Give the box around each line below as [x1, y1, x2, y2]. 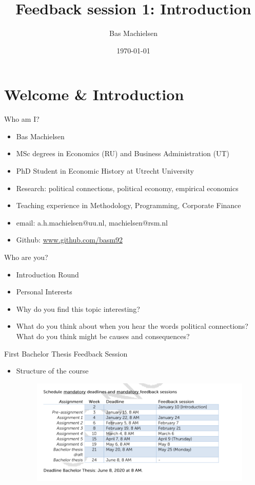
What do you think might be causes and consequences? [16, 330, 190, 341]
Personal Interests [16, 286, 72, 297]
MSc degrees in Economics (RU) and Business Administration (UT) [16, 148, 230, 159]
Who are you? [4, 252, 48, 262]
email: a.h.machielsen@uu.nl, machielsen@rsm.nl [16, 217, 168, 228]
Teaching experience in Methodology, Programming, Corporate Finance [16, 200, 241, 211]
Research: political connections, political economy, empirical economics [16, 182, 239, 193]
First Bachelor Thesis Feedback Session [4, 348, 128, 359]
